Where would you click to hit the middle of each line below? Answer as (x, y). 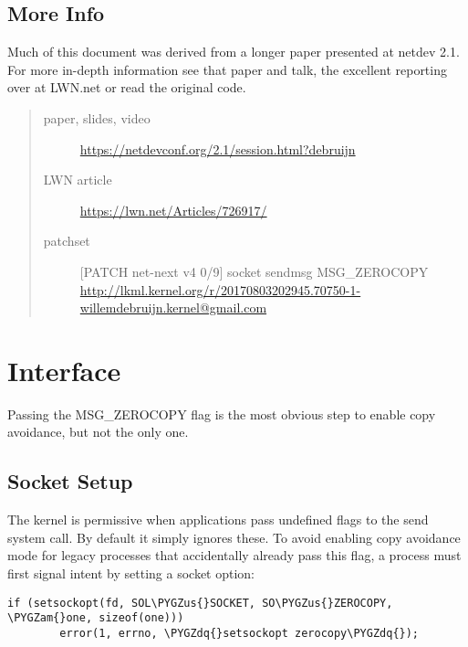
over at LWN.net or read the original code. (127, 87)
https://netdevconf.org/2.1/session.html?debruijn (218, 148)
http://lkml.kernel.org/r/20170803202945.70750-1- (220, 289)
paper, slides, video (97, 117)
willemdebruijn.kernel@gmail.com (173, 308)
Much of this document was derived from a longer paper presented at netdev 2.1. (234, 52)
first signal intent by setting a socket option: (131, 573)
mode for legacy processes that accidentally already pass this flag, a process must (234, 555)
